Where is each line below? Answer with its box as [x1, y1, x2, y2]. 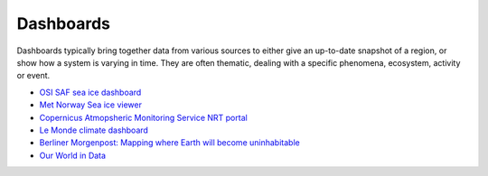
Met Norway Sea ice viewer [39, 99, 142, 110]
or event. [16, 70, 51, 81]
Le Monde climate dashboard [39, 125, 149, 135]
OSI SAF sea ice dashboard [39, 87, 142, 97]
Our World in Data [39, 150, 107, 161]
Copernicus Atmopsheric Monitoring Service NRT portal [39, 112, 248, 123]
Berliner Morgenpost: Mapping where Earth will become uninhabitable [39, 137, 300, 148]
